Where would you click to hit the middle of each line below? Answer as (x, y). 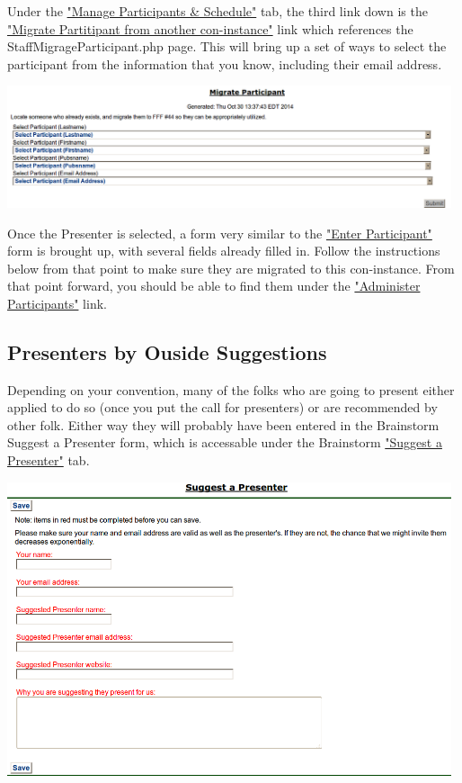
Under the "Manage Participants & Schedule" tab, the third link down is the (218, 11)
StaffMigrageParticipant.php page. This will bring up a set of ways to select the (227, 46)
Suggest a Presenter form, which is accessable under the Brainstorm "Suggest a (225, 442)
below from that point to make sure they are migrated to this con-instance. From (231, 268)
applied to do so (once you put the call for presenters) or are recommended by (222, 407)
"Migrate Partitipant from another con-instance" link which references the (210, 28)
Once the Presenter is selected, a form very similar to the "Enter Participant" (220, 233)
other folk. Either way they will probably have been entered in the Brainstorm (223, 424)
